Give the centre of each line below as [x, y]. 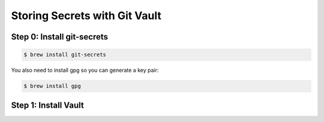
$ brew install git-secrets [65, 55]
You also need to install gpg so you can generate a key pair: [85, 70]
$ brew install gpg [52, 86]
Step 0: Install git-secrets [59, 37]
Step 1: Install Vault [47, 105]
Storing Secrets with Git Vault [86, 16]
